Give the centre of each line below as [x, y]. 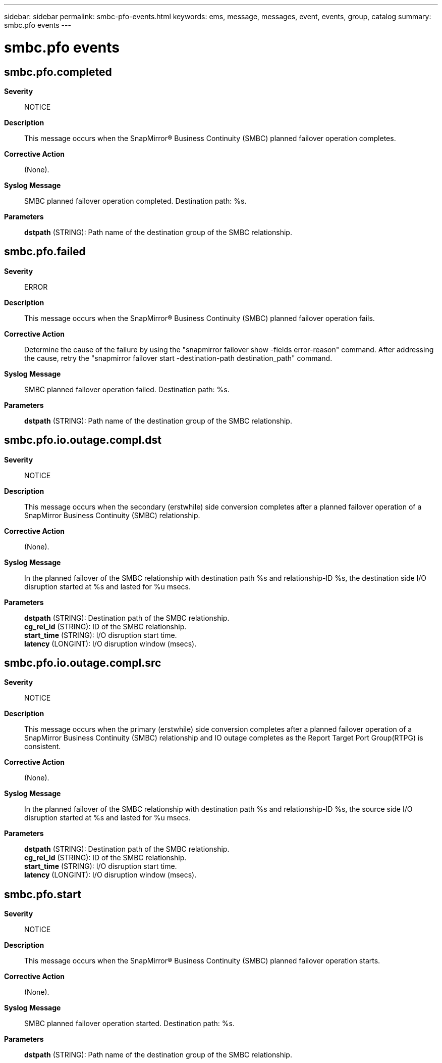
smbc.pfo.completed [58, 72]
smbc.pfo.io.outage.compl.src [83, 663]
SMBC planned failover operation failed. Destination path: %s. [127, 389]
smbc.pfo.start [43, 894]
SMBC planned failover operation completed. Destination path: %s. [135, 201]
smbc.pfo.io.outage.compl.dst [83, 440]
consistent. [43, 747]
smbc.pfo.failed [45, 252]
